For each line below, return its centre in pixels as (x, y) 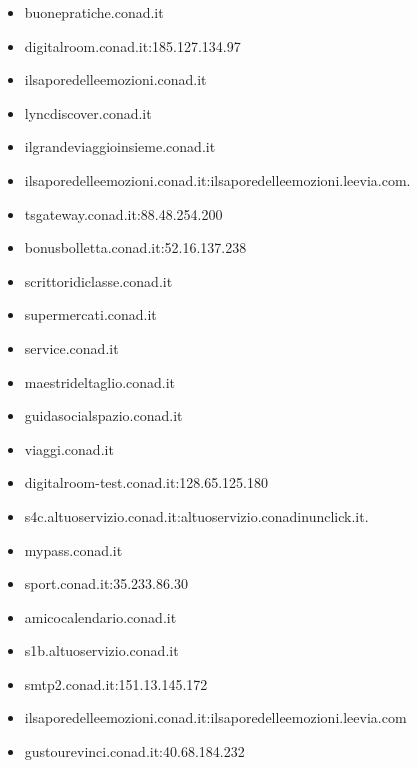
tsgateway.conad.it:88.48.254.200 (123, 213)
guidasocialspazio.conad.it (103, 415)
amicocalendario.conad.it (100, 616)
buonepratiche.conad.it (94, 12)
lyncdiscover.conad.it (88, 112)
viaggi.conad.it (69, 448)
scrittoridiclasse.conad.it (98, 280)
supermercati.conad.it (90, 314)
